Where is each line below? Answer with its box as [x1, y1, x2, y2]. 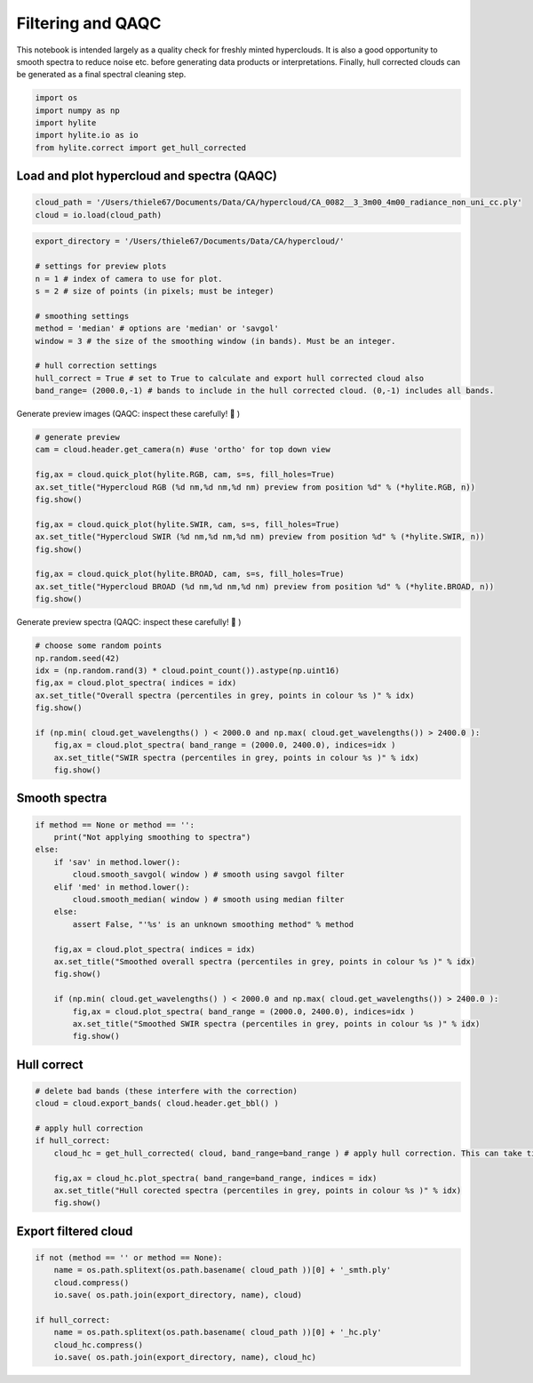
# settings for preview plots [35, 261, 167, 271]
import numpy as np [35, 105, 120, 116]
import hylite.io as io [35, 130, 139, 140]
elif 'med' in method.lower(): [53, 882, 190, 892]
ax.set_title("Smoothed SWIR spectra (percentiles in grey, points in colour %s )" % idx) [72, 1019, 481, 1028]
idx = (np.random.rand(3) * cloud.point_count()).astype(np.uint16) [35, 665, 340, 676]
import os [35, 93, 78, 103]
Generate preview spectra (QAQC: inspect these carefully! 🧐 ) [16, 617, 242, 628]
